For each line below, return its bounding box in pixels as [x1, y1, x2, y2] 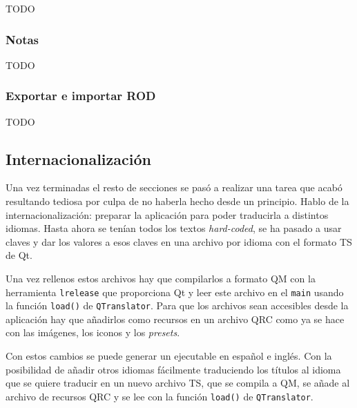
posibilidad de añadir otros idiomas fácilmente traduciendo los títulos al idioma [6, 362, 341, 376]
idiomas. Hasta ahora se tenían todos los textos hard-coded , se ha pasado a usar [6, 221, 342, 235]
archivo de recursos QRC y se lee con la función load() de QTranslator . [6, 389, 313, 403]
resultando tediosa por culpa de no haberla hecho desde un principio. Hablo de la [6, 194, 349, 208]
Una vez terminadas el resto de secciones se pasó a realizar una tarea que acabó [6, 180, 342, 195]
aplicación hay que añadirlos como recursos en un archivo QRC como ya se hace [6, 311, 345, 326]
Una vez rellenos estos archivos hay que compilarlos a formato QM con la [6, 271, 316, 285]
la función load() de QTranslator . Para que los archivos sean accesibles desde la [6, 298, 349, 313]
